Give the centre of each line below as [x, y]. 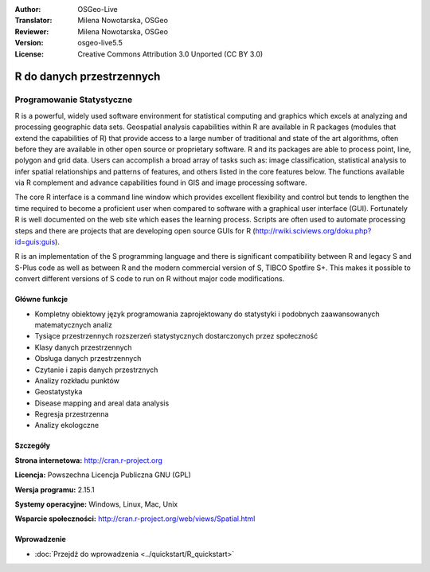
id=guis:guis [35, 242]
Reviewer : [32, 31]
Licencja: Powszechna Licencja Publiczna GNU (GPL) [103, 475]
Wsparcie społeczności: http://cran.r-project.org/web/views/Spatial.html [135, 519]
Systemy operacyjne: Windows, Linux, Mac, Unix [96, 504]
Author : [28, 9]
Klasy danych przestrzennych [83, 347]
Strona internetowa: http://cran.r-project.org [89, 460]
